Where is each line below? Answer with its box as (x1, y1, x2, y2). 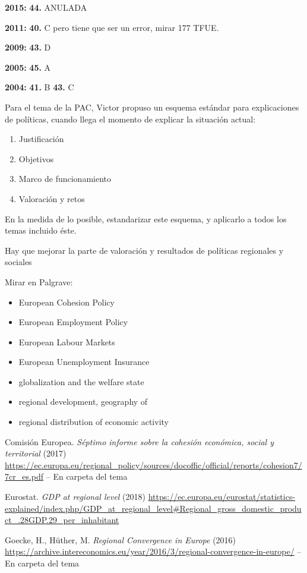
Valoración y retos (18, 192, 85, 204)
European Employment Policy (18, 316, 128, 328)
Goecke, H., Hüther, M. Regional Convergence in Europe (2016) (5, 533, 236, 546)
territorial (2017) (5, 447, 67, 459)
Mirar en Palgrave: (5, 275, 73, 288)
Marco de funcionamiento (18, 172, 112, 185)
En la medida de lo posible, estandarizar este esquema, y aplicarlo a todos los (5, 212, 287, 225)
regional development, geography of (18, 395, 148, 408)
